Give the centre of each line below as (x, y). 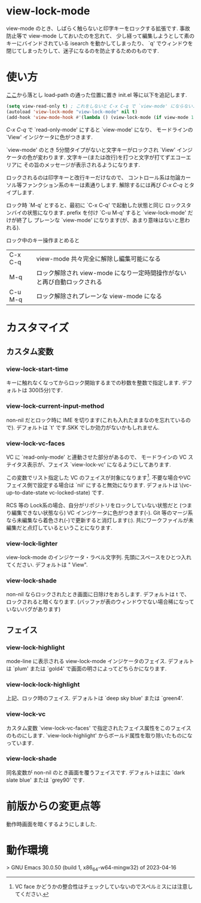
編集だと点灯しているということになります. (59, 527)
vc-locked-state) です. (76, 492)
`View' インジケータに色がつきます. (50, 137)
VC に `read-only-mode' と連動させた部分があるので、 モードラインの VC (96, 457)
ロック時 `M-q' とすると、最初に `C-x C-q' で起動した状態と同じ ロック (94, 205)
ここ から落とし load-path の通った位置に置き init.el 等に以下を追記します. (97, 94)
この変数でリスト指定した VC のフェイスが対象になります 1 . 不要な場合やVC (99, 477)
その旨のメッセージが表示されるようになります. (82, 164)
